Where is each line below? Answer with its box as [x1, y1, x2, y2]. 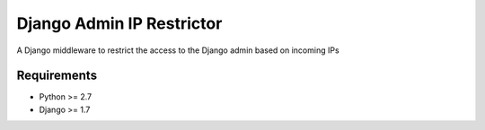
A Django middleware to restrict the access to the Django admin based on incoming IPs [16, 45, 340, 56]
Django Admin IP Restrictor [16, 13, 223, 33]
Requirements [16, 68, 98, 83]
